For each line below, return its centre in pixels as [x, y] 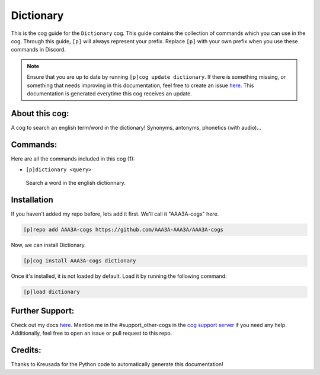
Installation [32, 200]
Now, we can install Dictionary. [48, 245]
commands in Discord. [39, 50]
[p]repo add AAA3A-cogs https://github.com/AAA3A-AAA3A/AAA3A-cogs [124, 230]
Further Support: [43, 311]
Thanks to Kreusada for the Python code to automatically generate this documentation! [117, 364]
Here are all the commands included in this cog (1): [73, 158]
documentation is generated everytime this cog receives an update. [110, 93]
